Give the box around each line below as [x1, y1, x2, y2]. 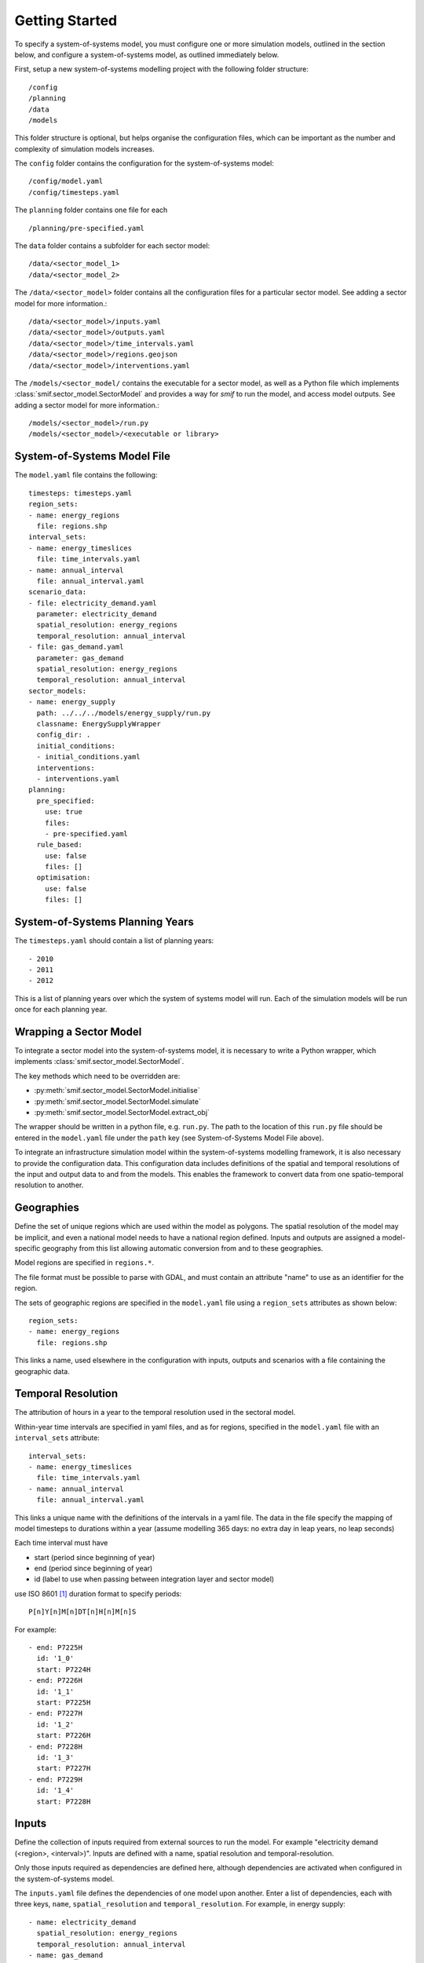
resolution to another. [14, 1180, 84, 1190]
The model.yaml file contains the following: [14, 470, 158, 480]
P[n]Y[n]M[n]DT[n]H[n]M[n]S [28, 1607, 137, 1617]
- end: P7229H [28, 1775, 82, 1784]
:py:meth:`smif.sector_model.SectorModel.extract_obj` [34, 1107, 210, 1117]
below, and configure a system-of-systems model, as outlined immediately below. [14, 49, 280, 59]
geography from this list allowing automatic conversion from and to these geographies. [42, 1243, 323, 1252]
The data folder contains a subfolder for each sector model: [14, 241, 210, 250]
